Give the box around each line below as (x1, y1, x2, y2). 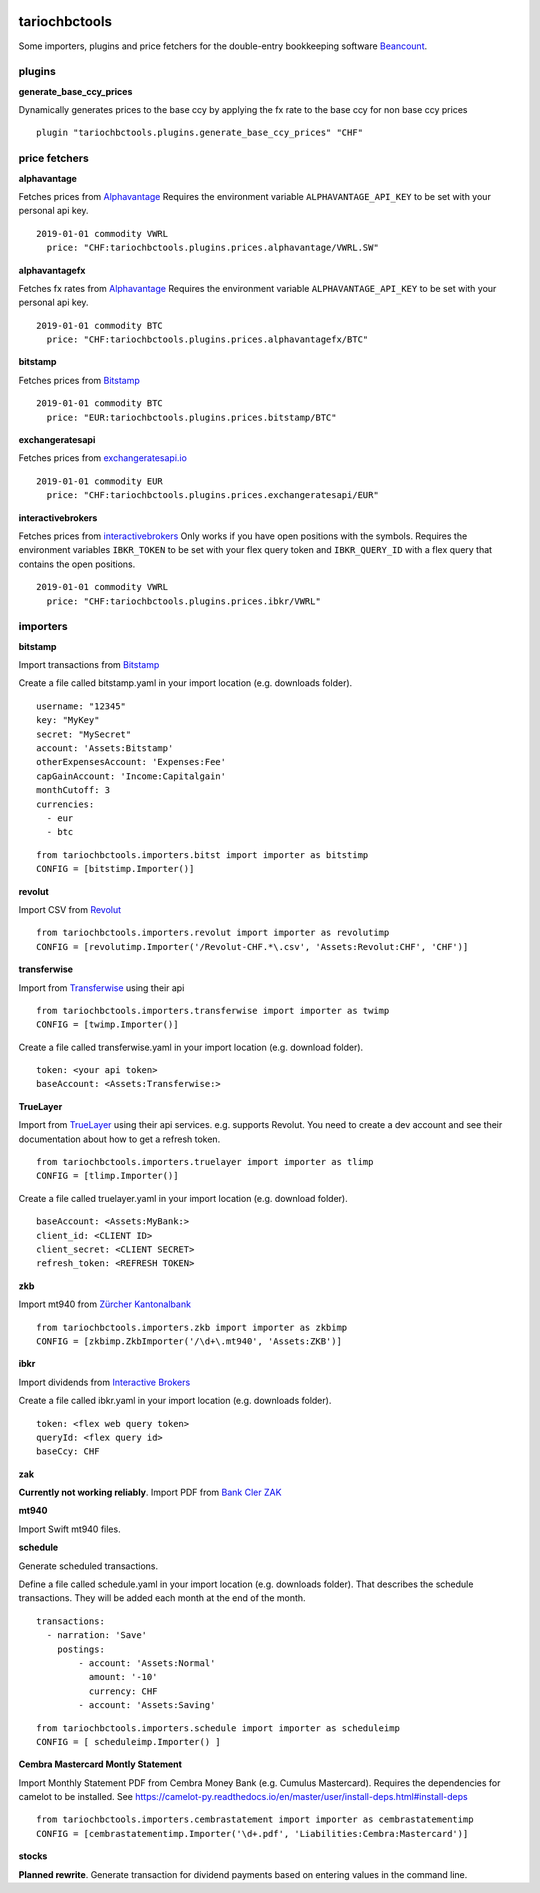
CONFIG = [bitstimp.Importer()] (36, 863, 195, 875)
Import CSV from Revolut (18, 903, 122, 915)
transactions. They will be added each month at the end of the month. (18, 1592, 306, 1604)
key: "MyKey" (36, 715, 100, 726)
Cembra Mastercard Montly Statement (18, 1758, 182, 1770)
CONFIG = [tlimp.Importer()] (36, 1170, 179, 1182)
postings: (56, 1643, 105, 1655)
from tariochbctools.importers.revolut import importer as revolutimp (36, 927, 390, 939)
